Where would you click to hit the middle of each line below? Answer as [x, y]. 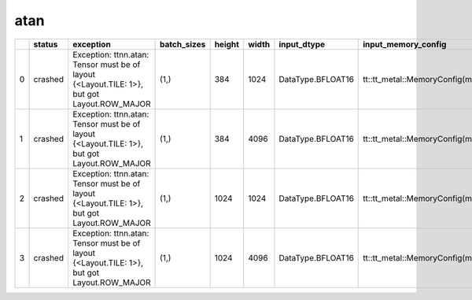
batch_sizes [183, 44]
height [227, 44]
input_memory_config [405, 44]
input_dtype [302, 44]
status [46, 44]
